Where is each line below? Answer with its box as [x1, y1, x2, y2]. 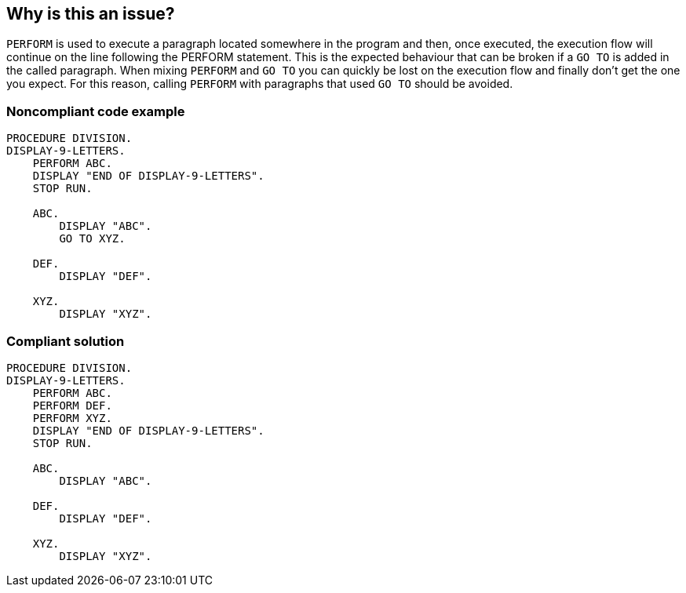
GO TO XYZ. [59, 232, 126, 246]
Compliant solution [6, 333, 125, 349]
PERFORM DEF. [32, 398, 112, 412]
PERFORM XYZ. [32, 411, 112, 424]
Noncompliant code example [6, 103, 185, 119]
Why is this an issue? [6, 4, 175, 24]
